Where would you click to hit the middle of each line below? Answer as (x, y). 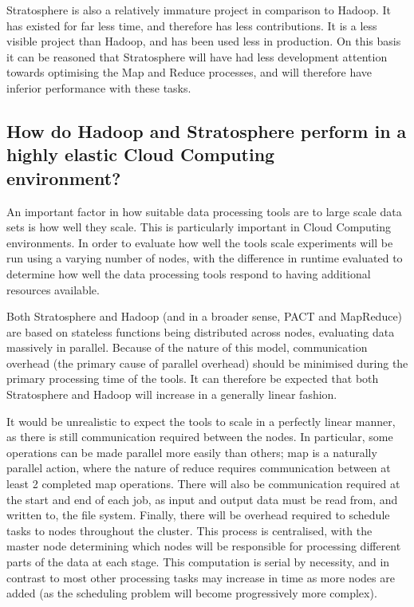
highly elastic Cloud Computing (141, 154)
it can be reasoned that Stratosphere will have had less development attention (197, 56)
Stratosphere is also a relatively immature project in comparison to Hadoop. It (199, 10)
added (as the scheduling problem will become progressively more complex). (192, 593)
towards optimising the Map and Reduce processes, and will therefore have (189, 72)
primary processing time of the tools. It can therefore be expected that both (193, 378)
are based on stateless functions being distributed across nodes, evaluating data (201, 331)
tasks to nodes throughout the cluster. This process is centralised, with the (189, 530)
